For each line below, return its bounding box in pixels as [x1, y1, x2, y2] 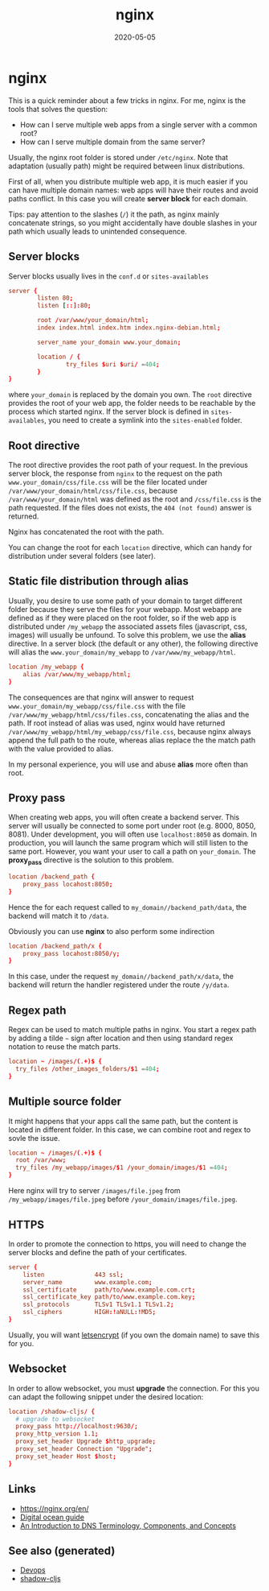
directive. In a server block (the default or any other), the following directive [8, 638, 259, 648]
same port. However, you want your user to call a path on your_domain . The [8, 847, 256, 857]
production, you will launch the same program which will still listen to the [8, 838, 249, 848]
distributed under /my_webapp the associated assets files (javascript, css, [8, 622, 247, 631]
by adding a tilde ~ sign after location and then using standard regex [8, 1033, 234, 1043]
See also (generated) [8, 1543, 116, 1557]
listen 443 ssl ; [22, 1271, 124, 1279]
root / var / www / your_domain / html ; [37, 316, 149, 324]
